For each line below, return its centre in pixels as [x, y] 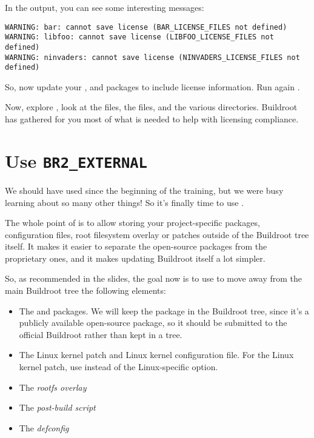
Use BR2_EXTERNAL [76, 160]
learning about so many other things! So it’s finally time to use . [124, 202]
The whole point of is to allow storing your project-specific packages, [132, 223]
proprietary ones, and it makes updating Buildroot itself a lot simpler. [135, 258]
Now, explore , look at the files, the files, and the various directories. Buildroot [151, 107]
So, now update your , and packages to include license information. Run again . [152, 86]
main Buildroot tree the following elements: [85, 290]
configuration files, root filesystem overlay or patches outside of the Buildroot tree [157, 234]
